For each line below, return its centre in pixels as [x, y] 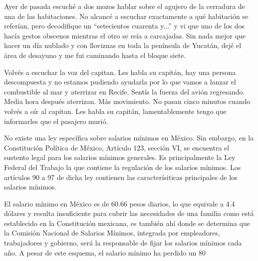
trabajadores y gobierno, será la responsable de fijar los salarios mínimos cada [123, 243]
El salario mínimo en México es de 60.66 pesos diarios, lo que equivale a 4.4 [120, 203]
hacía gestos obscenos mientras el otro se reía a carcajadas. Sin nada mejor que [125, 35]
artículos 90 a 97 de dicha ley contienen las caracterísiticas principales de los [121, 177]
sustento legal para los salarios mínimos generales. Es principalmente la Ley [120, 157]
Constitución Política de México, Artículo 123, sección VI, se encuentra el [117, 147]
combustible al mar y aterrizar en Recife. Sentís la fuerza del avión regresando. [125, 91]
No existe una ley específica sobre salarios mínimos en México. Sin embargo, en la [129, 138]
